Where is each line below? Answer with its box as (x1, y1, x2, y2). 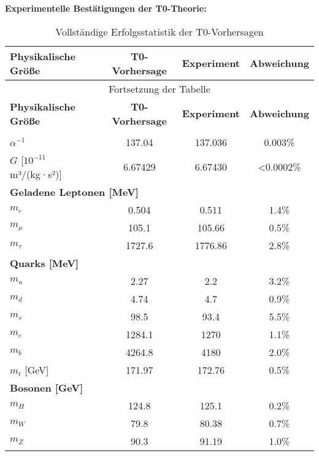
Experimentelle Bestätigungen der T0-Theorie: (5, 2, 207, 14)
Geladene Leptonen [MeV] (10, 184, 139, 199)
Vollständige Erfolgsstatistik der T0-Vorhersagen (55, 24, 264, 39)
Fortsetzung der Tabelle (109, 81, 210, 96)
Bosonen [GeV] (10, 380, 83, 395)
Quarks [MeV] (10, 255, 79, 270)
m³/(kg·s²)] (10, 166, 62, 181)
